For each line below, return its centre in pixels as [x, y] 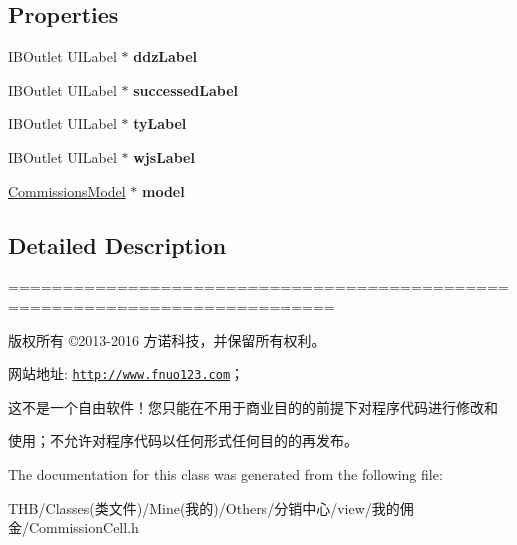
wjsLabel [164, 156]
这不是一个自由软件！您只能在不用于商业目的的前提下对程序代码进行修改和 [253, 406]
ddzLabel [165, 56]
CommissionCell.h [83, 527]
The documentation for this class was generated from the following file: [225, 474]
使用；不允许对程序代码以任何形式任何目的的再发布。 [183, 440]
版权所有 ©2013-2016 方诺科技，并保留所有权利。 [167, 339]
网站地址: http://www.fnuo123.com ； [126, 373]
